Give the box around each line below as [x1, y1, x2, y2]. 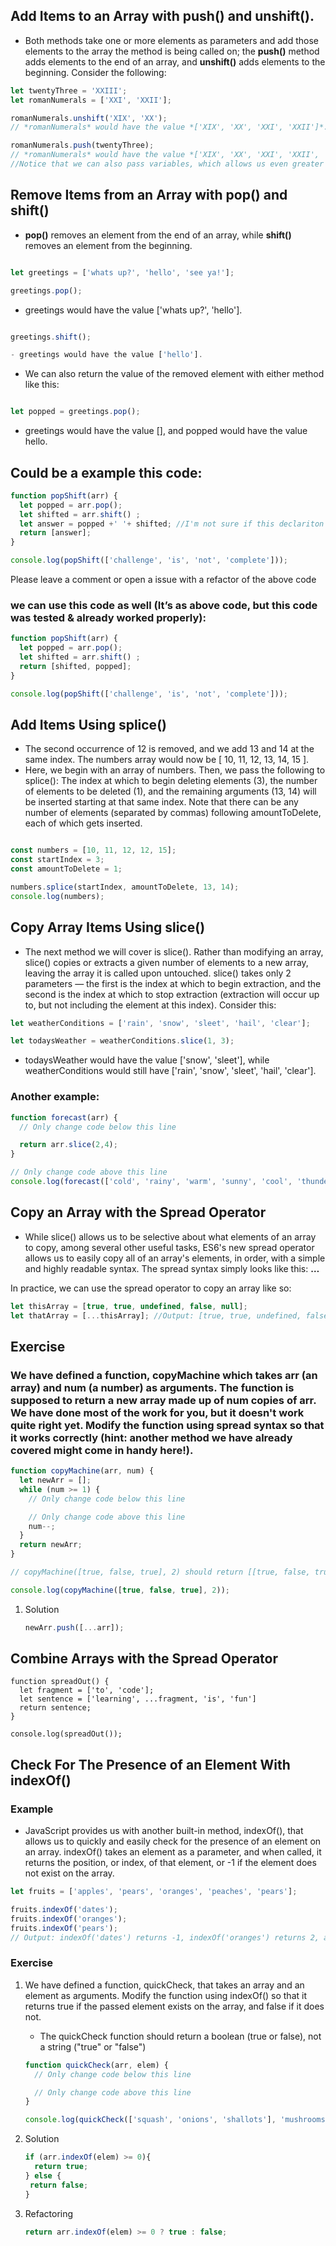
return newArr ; [19, 1540, 83, 1550]
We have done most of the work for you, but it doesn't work [10, 1405, 305, 1419]
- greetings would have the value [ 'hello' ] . [10, 350, 203, 360]
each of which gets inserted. [24, 817, 143, 829]
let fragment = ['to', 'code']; [19, 1685, 155, 1696]
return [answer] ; [19, 528, 92, 538]
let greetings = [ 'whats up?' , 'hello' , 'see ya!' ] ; [10, 267, 235, 278]
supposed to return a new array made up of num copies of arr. [10, 1393, 317, 1407]
